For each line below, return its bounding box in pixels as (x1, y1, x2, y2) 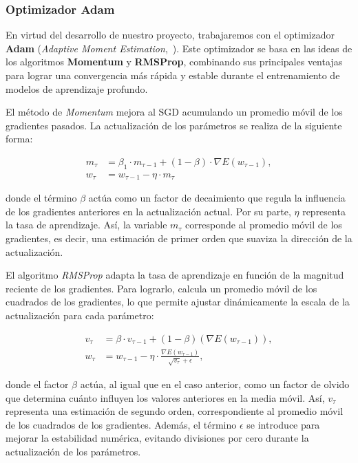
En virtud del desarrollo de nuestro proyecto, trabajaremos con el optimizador (6, 28, 335, 42)
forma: (6, 131, 33, 146)
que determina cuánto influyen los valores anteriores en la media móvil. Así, (6, 390, 325, 405)
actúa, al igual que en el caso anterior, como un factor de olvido (80, 376, 350, 391)
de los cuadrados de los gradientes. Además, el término (6, 417, 237, 431)
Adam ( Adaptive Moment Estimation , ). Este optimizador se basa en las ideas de (6, 41, 352, 55)
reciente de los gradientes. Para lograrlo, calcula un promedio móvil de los (6, 281, 317, 295)
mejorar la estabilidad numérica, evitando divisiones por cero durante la (6, 431, 309, 445)
